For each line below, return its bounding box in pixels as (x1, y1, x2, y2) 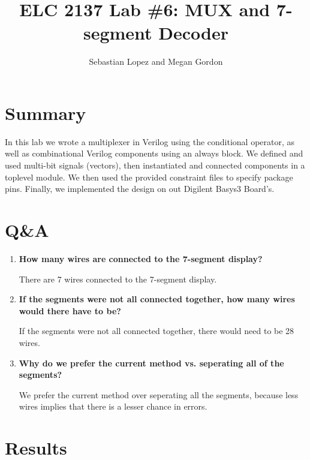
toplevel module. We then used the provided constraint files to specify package (5, 170, 293, 183)
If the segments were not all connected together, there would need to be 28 (19, 324, 294, 337)
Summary (5, 100, 86, 125)
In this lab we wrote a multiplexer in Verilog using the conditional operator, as (5, 135, 295, 148)
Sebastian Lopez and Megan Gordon (89, 55, 223, 68)
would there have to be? (19, 304, 121, 317)
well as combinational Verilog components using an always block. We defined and (5, 147, 303, 160)
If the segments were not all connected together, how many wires (19, 293, 295, 305)
